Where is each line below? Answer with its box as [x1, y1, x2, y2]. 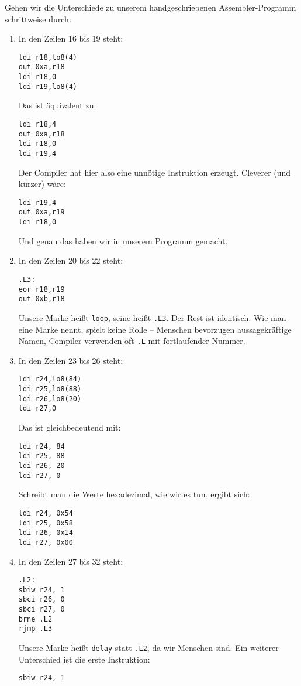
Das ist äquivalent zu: [18, 99, 96, 111]
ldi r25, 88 [18, 452, 65, 460]
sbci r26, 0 [18, 595, 65, 604]
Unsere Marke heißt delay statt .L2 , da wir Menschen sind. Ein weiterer [18, 641, 279, 654]
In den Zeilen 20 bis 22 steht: [18, 254, 123, 267]
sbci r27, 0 [18, 605, 65, 614]
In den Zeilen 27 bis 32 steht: [18, 555, 123, 567]
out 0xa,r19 [18, 208, 65, 217]
